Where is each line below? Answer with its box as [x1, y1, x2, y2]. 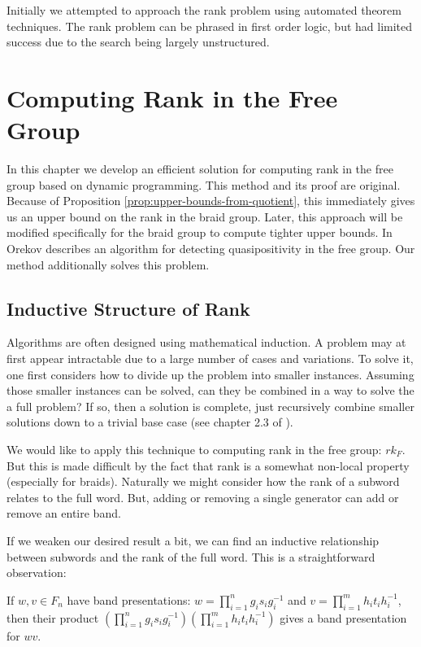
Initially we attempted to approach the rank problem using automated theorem [7, 2, 401, 18]
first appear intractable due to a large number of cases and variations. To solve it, [7, 350, 414, 367]
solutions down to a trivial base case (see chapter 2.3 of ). [7, 413, 293, 431]
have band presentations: [67, 591, 191, 608]
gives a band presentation [280, 609, 407, 626]
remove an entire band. [7, 505, 121, 522]
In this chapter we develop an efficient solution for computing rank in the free [7, 160, 393, 177]
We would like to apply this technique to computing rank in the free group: [7, 441, 382, 458]
